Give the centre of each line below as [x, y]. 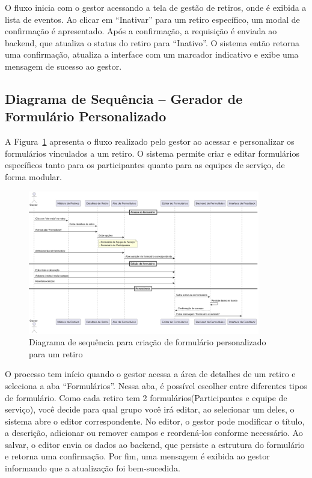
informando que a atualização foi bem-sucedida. [93, 468]
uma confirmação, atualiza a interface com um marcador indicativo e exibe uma [152, 54]
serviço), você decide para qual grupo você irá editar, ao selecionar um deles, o [150, 409]
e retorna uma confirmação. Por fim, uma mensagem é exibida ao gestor [137, 456]
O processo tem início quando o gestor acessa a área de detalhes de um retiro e [150, 374]
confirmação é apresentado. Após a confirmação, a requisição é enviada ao [141, 31]
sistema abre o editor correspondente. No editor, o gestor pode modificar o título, [155, 421]
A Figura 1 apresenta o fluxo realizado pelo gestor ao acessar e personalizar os [150, 141]
